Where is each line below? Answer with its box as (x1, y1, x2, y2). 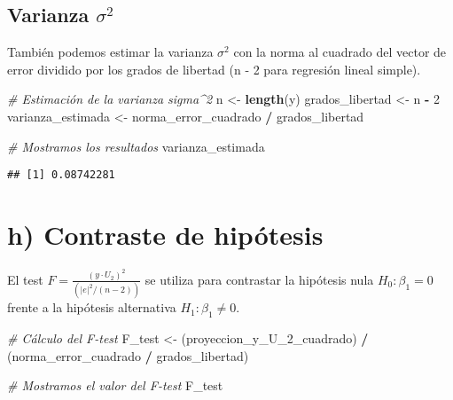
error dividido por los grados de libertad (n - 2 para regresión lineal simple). (7, 59, 421, 78)
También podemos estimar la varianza (7, 43, 214, 61)
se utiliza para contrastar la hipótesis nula (144, 270, 374, 288)
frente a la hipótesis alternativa (7, 298, 176, 317)
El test (7, 270, 43, 288)
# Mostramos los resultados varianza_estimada (7, 137, 265, 155)
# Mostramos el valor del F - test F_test (7, 376, 223, 395)
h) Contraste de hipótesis (7, 216, 324, 253)
